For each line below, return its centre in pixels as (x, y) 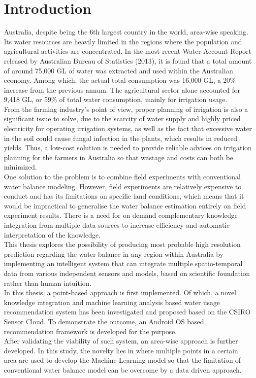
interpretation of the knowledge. (52, 234)
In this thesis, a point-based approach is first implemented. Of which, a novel (120, 292)
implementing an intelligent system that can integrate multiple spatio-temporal (123, 263)
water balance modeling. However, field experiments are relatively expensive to (123, 186)
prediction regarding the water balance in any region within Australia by (114, 254)
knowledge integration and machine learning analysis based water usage (112, 302)
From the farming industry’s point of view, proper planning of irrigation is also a (126, 109)
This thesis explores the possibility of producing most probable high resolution (122, 244)
